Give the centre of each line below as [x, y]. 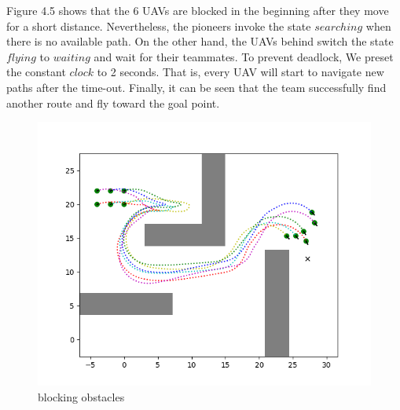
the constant [36, 72]
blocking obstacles [81, 396]
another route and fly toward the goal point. [113, 102]
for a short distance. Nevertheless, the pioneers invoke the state [159, 26]
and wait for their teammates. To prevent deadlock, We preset [244, 56]
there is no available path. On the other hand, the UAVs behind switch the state [200, 41]
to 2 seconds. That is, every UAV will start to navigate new [240, 72]
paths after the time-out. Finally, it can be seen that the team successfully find [196, 87]
